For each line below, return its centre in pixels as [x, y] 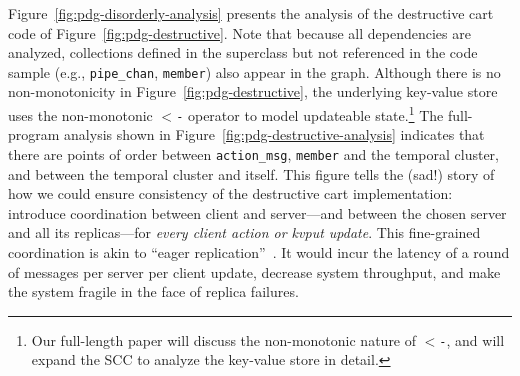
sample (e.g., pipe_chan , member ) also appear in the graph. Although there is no [254, 71]
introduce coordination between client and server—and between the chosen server [257, 212]
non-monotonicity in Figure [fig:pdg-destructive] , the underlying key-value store [253, 91]
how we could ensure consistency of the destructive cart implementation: [230, 193]
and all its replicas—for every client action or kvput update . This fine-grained [244, 232]
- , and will [472, 339]
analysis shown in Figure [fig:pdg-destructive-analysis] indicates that [274, 134]
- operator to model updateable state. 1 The [310, 113]
